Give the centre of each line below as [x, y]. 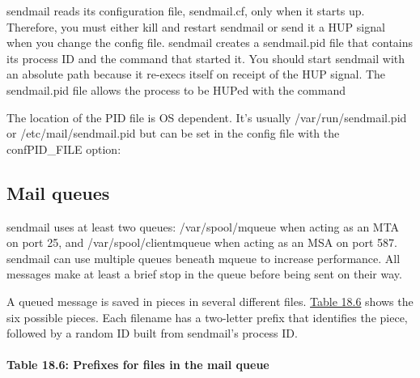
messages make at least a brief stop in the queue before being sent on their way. [204, 274]
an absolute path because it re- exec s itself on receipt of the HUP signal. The [196, 74]
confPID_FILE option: [64, 149]
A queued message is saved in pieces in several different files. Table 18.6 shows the [210, 301]
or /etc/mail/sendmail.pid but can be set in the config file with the [173, 133]
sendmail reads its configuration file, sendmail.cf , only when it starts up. [186, 11]
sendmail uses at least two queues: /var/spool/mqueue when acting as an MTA [203, 226]
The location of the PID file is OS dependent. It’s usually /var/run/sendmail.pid [207, 117]
